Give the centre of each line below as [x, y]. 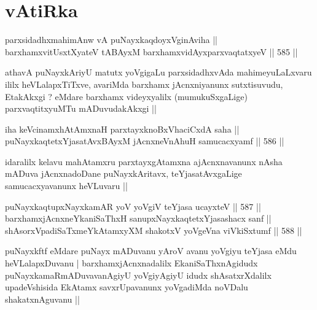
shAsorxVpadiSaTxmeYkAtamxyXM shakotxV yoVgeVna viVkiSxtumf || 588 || [154, 230]
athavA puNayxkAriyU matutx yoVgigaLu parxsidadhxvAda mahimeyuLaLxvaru [158, 72]
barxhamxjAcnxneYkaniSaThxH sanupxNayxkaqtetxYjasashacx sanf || [138, 218]
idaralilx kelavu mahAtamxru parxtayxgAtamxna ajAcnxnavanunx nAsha [144, 161]
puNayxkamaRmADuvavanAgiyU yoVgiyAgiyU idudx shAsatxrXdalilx [138, 275]
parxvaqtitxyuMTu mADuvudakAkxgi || [81, 108]
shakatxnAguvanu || [42, 299]
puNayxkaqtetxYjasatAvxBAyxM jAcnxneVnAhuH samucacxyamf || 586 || [145, 141]
